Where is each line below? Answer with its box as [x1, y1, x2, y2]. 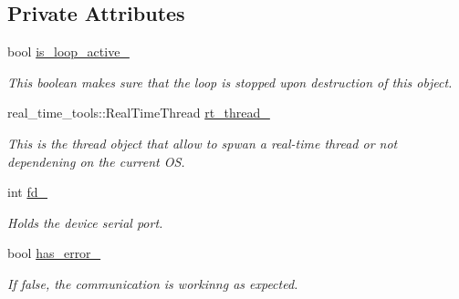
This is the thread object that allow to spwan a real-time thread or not [7, 133, 398, 152]
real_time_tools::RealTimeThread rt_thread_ [7, 103, 270, 122]
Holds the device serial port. [7, 212, 163, 232]
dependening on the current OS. [7, 151, 185, 170]
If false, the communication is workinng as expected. [7, 273, 298, 293]
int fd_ [7, 182, 47, 201]
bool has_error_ [7, 243, 101, 263]
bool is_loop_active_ [7, 42, 130, 61]
